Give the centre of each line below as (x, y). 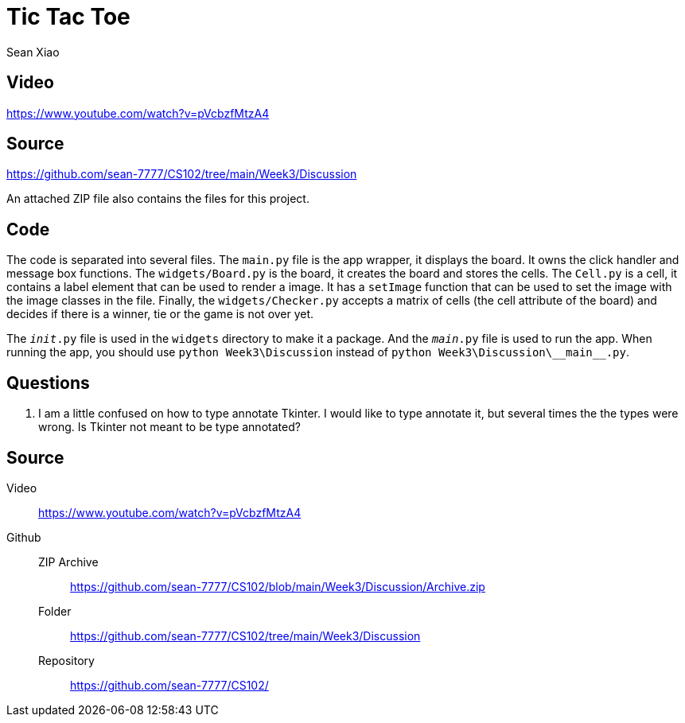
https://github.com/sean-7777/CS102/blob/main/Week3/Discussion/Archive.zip (278, 586)
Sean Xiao (33, 52)
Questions (48, 383)
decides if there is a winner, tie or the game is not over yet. (160, 314)
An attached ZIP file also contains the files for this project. (158, 199)
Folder (55, 611)
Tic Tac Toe (68, 17)
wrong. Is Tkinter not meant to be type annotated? (169, 427)
